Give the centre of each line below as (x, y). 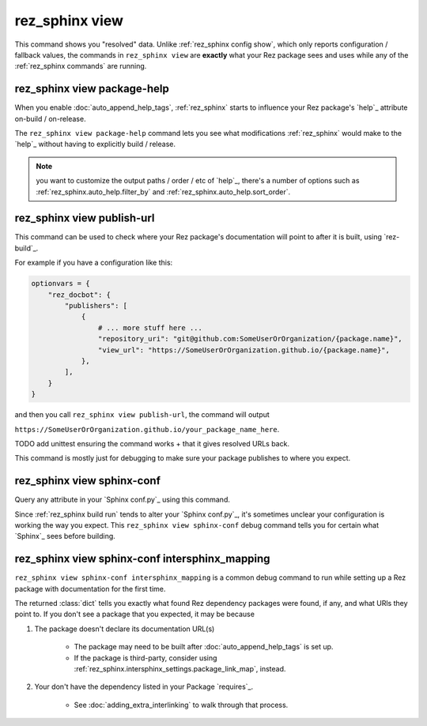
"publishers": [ (96, 306)
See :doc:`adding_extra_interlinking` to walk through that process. (181, 705)
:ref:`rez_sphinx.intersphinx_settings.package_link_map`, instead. (180, 669)
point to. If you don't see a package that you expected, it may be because (134, 614)
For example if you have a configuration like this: (94, 263)
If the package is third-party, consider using (145, 658)
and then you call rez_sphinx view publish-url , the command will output (142, 415)
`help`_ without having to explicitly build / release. (95, 144)
